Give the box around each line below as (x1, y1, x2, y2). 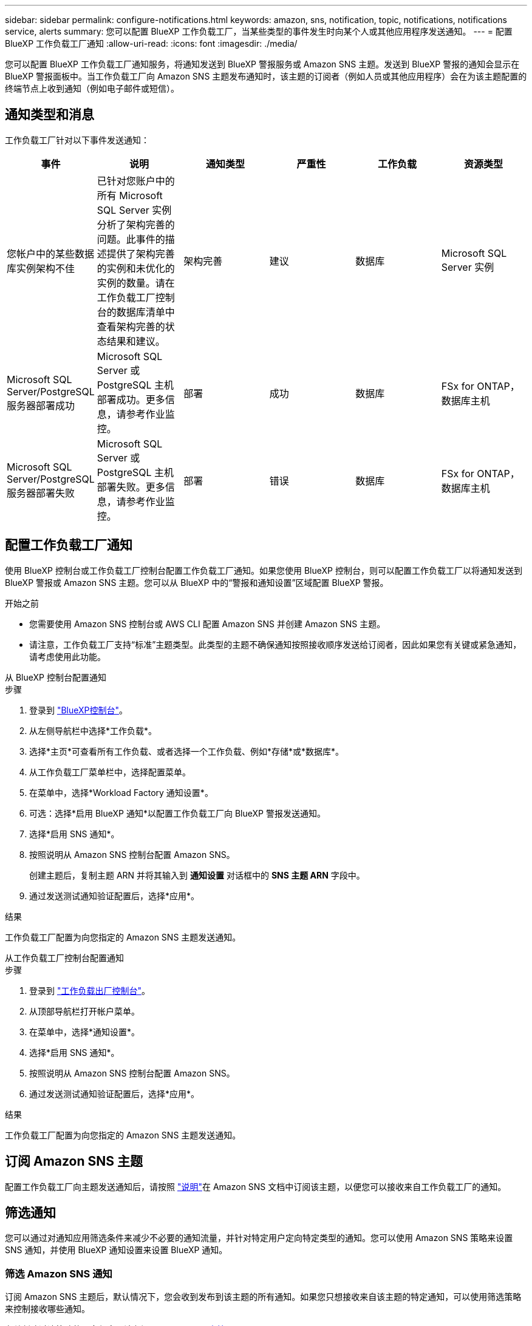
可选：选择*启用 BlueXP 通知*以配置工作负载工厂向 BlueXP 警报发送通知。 (29, 807, 326, 818)
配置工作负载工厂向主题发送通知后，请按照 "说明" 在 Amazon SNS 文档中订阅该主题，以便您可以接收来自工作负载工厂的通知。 (5, 1181, 506, 1192)
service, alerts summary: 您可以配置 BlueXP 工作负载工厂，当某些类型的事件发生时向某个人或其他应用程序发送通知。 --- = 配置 (5, 26, 513, 36)
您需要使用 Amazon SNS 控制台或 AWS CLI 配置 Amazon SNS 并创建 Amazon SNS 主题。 (29, 618, 386, 629)
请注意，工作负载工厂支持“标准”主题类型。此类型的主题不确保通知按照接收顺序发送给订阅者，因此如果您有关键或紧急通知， (29, 639, 522, 650)
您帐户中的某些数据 (7, 247, 95, 260)
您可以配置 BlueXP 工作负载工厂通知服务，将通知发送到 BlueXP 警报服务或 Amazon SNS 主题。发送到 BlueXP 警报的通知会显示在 (5, 59, 520, 69)
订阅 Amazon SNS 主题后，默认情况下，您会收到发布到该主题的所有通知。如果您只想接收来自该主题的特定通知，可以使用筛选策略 (5, 1291, 522, 1302)
